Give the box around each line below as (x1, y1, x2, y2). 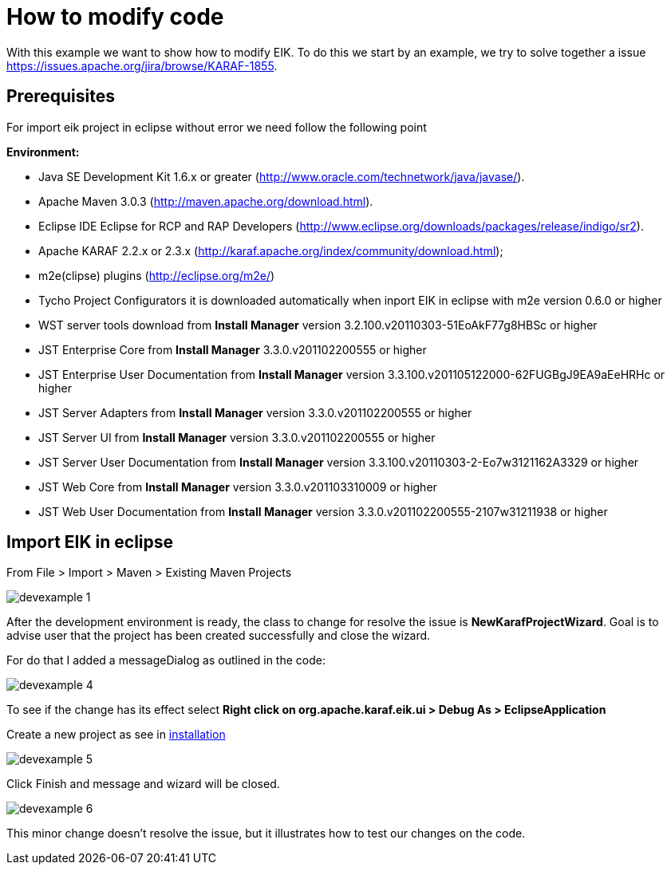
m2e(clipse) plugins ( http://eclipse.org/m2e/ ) (38, 268, 275, 282)
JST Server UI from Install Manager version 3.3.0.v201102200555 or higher (38, 430, 436, 444)
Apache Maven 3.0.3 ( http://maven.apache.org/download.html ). (38, 194, 373, 208)
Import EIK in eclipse (6, 532, 174, 553)
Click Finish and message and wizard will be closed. (6, 777, 280, 791)
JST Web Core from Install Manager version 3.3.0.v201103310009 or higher (38, 479, 437, 494)
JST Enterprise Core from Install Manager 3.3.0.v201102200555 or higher (38, 342, 427, 357)
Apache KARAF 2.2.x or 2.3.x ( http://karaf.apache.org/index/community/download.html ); (38, 243, 503, 258)
